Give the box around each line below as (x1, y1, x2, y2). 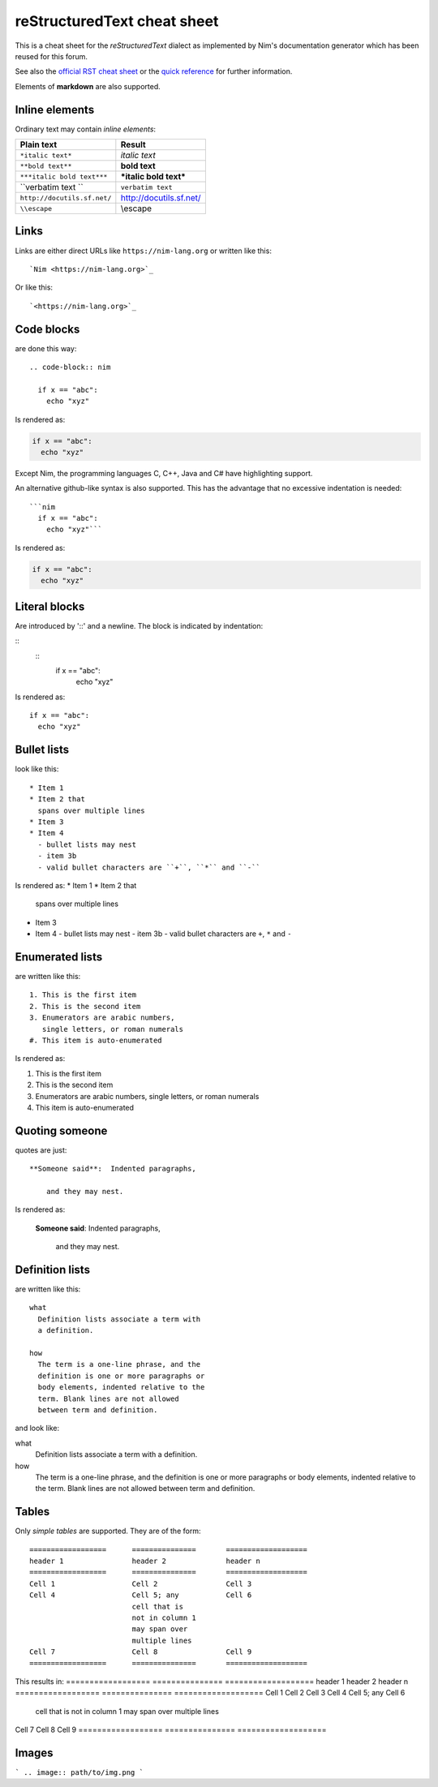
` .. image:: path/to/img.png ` (15, 1768, 144, 1776)
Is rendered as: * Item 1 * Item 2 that (15, 880, 137, 890)
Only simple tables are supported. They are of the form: (15, 1526, 201, 1536)
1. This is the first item (29, 990, 137, 999)
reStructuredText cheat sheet (15, 12, 219, 30)
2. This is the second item (29, 1002, 141, 1011)
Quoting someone (15, 1123, 108, 1137)
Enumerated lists (15, 950, 103, 964)
